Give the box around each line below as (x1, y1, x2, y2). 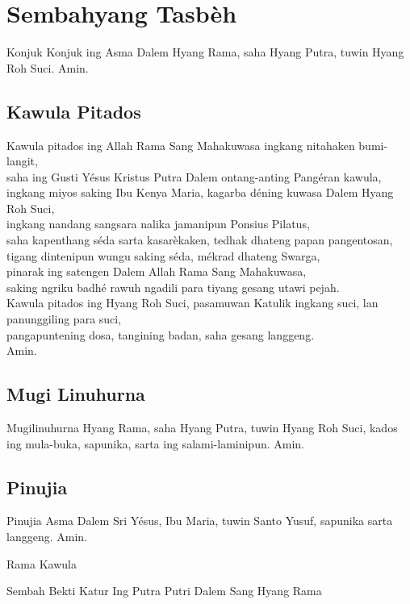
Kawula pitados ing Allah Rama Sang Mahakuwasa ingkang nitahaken (6, 136, 355, 153)
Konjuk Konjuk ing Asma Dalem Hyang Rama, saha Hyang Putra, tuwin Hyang (6, 44, 404, 60)
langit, (6, 152, 38, 169)
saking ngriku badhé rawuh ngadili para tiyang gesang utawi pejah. (6, 278, 340, 295)
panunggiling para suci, (6, 310, 122, 327)
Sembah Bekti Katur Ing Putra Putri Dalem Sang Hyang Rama (6, 582, 322, 599)
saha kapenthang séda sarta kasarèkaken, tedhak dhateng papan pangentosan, (6, 231, 393, 248)
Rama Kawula (6, 555, 77, 572)
